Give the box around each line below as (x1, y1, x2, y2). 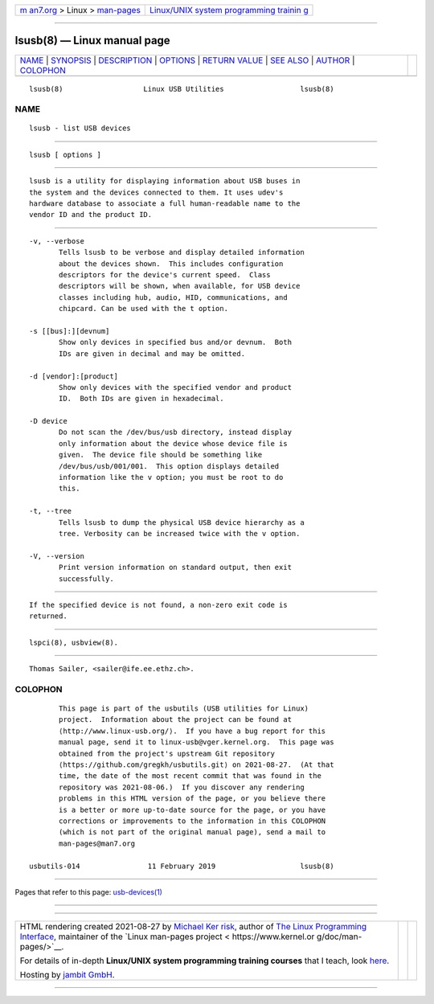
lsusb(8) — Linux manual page (14, 34, 170, 47)
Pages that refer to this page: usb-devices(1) (14, 887, 162, 896)
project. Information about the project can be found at (59, 715, 293, 724)
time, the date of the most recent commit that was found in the (59, 772, 321, 781)
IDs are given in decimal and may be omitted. (59, 349, 245, 358)
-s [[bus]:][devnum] (29, 326, 110, 335)
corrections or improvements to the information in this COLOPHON (59, 816, 326, 826)
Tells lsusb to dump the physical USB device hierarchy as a (59, 518, 305, 527)
